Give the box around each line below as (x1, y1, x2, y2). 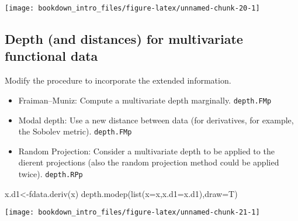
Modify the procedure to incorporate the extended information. (5, 74, 231, 87)
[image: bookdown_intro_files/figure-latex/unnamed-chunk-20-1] (5, 4, 260, 12)
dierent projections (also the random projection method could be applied (18, 156, 279, 168)
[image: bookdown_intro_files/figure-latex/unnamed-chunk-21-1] (5, 208, 260, 217)
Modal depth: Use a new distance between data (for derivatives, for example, (18, 113, 294, 126)
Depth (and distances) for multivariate (5, 30, 243, 48)
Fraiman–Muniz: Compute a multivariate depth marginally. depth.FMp (18, 94, 272, 106)
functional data (5, 47, 98, 65)
